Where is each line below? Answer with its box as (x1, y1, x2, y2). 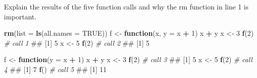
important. (4, 11, 37, 21)
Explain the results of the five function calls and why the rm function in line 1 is (4, 1, 249, 11)
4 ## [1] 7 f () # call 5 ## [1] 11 (4, 64, 107, 74)
